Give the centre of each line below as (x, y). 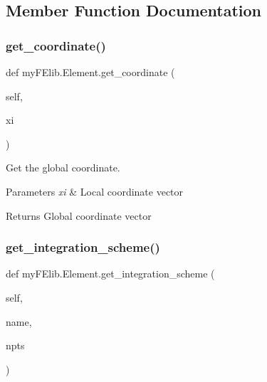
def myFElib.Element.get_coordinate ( (90, 72)
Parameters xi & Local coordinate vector (95, 191)
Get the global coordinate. (63, 168)
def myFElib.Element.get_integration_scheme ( (110, 274)
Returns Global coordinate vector (79, 215)
